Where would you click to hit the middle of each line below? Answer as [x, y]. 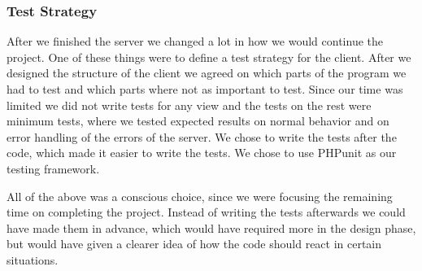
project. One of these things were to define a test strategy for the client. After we [209, 57]
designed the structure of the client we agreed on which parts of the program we [207, 73]
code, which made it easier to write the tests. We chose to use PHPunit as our [202, 153]
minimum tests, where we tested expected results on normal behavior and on [198, 121]
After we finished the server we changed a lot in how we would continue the [195, 41]
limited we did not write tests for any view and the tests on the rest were [189, 105]
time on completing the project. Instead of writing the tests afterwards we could [206, 212]
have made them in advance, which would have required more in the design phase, [211, 227]
